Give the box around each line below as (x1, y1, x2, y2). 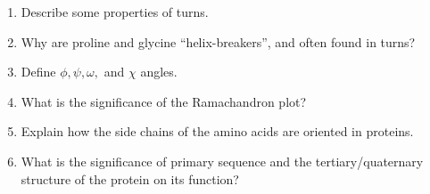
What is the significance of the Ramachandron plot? (21, 92, 307, 110)
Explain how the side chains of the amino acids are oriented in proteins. (21, 122, 414, 141)
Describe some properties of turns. (21, 3, 209, 20)
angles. (140, 62, 178, 81)
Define (21, 62, 56, 81)
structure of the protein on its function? (21, 169, 239, 188)
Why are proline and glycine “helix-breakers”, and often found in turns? (21, 32, 416, 51)
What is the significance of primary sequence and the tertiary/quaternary (21, 151, 424, 170)
